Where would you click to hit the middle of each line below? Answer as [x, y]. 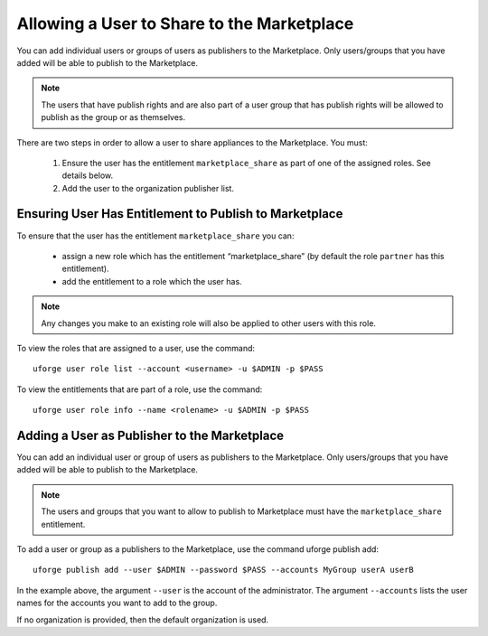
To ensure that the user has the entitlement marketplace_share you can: [155, 236]
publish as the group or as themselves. [113, 117]
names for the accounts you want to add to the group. [117, 603]
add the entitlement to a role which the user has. [152, 281]
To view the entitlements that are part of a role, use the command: [140, 389]
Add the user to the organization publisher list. [148, 188]
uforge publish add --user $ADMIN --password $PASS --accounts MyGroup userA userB [224, 570]
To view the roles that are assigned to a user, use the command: [136, 348]
